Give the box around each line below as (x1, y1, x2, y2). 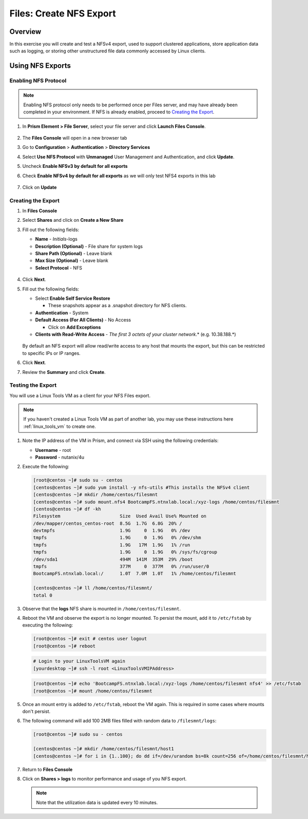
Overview (9, 27, 42, 36)
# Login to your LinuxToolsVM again (33, 658, 126, 664)
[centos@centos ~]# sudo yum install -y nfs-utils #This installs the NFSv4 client (33, 484, 250, 490)
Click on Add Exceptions (48, 324, 101, 330)
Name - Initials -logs (35, 236, 78, 242)
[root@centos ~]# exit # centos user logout (33, 636, 147, 642)
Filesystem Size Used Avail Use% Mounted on (33, 513, 207, 519)
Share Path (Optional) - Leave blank (35, 251, 112, 257)
